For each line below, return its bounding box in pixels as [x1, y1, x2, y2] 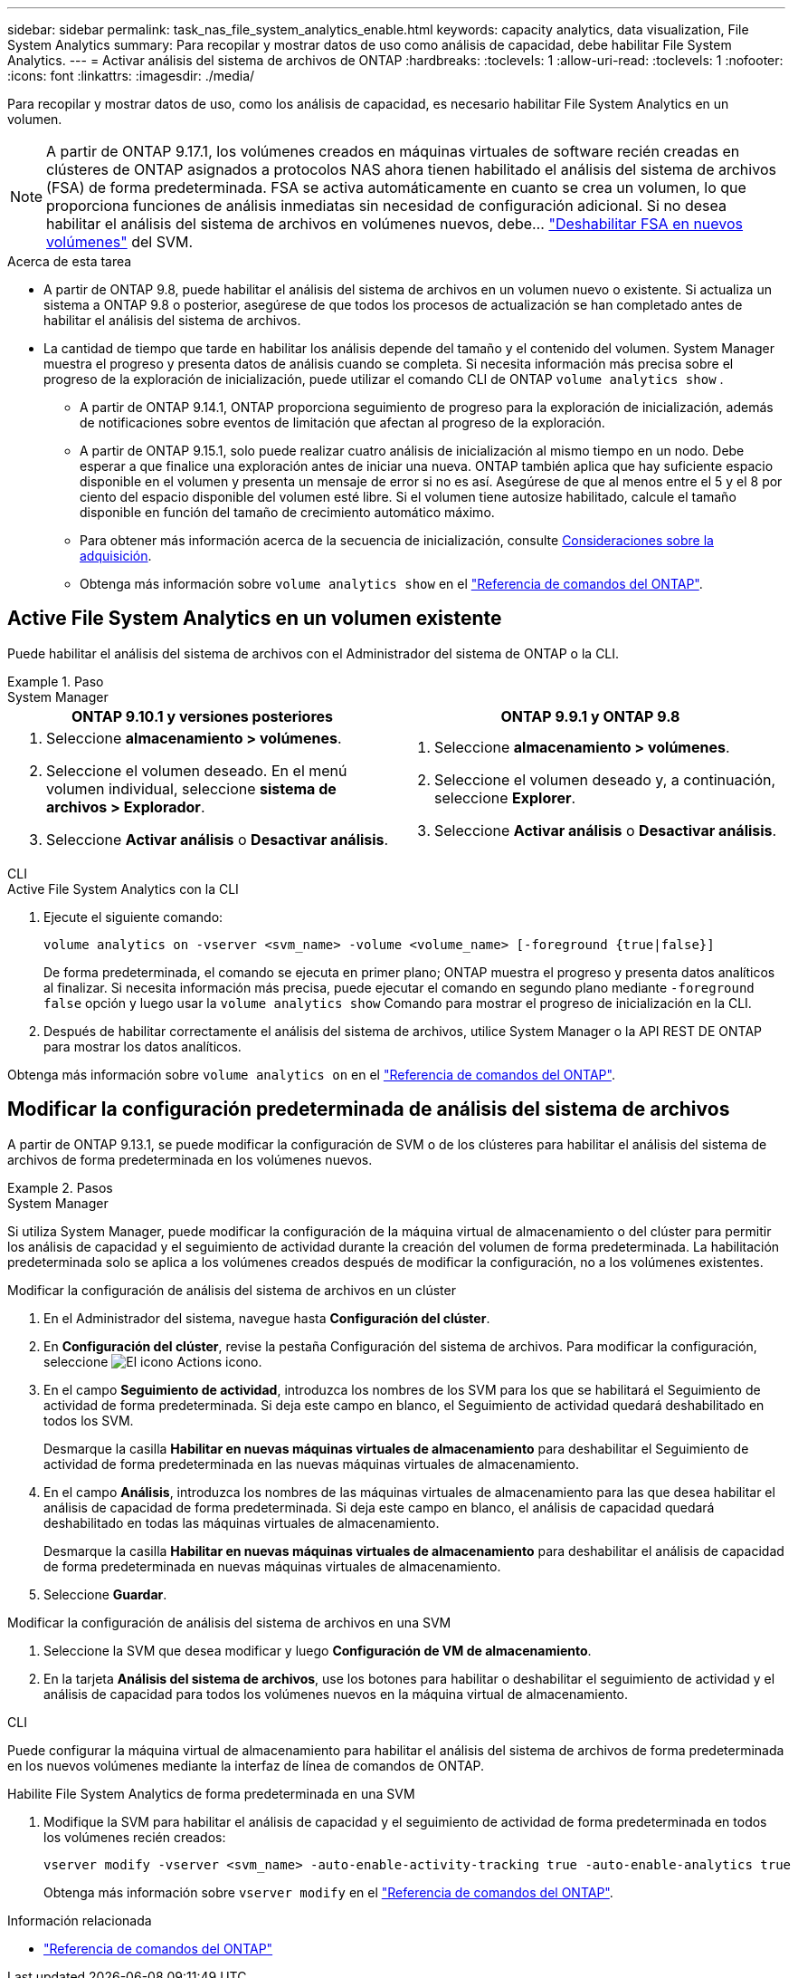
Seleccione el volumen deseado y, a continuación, [434, 770, 776, 789]
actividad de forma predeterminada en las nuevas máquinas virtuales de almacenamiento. [43, 1455, 580, 1472]
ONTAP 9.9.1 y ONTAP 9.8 [500, 706, 680, 725]
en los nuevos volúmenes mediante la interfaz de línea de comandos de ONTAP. [7, 1757, 485, 1773]
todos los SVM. [43, 1412, 134, 1428]
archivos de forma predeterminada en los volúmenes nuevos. [7, 1151, 373, 1167]
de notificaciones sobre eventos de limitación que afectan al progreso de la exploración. [80, 415, 605, 430]
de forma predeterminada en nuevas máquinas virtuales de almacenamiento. [43, 1558, 501, 1574]
